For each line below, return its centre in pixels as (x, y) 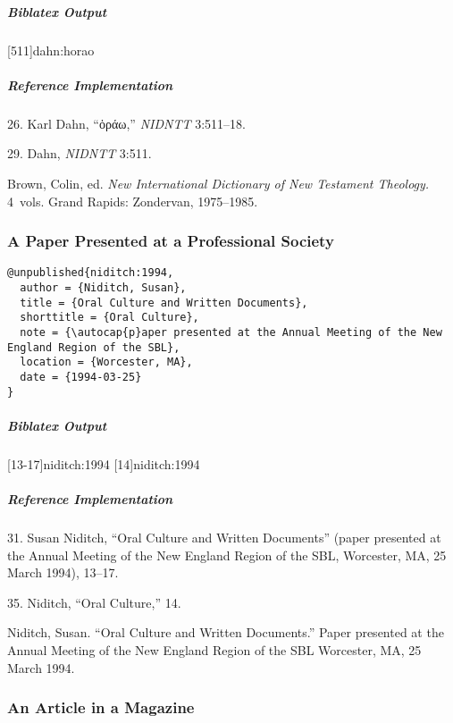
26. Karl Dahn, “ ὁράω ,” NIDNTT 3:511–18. (126, 123)
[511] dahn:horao (51, 50)
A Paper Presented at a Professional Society (171, 241)
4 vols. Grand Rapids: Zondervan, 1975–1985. (133, 201)
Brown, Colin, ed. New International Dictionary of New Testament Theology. (218, 183)
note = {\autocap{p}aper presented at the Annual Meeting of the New (231, 332)
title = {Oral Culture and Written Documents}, (164, 303)
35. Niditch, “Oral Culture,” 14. (94, 602)
